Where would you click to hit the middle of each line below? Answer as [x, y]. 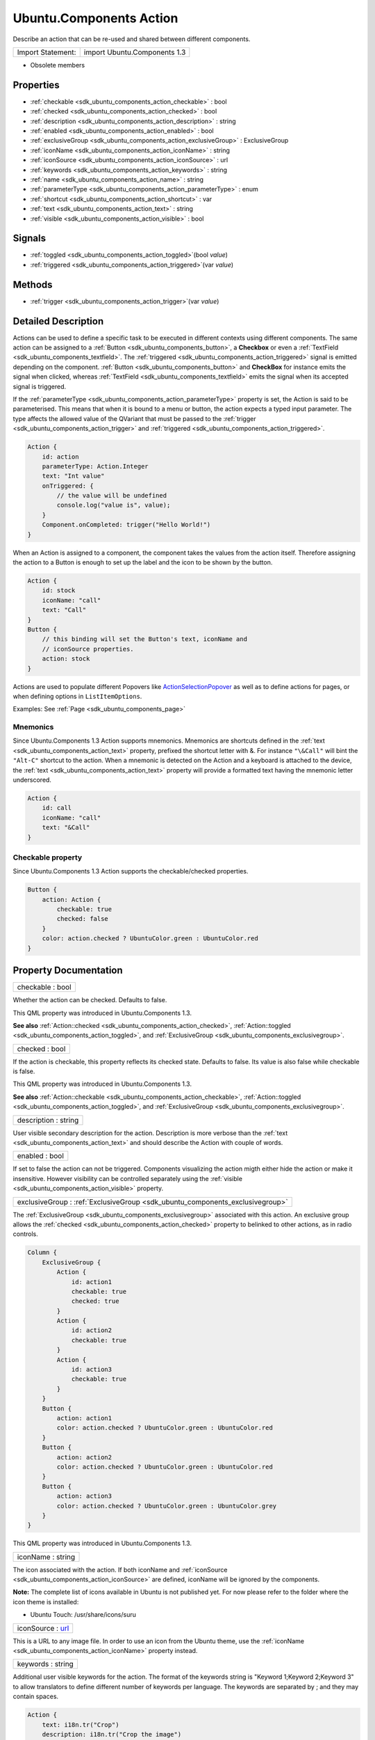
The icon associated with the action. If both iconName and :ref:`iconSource [120, 1569]
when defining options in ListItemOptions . [77, 696]
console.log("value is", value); [114, 505]
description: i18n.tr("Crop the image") [112, 1734]
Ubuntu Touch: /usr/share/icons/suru [83, 1615]
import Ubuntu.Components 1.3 [135, 52]
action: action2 [84, 1457]
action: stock [66, 659]
